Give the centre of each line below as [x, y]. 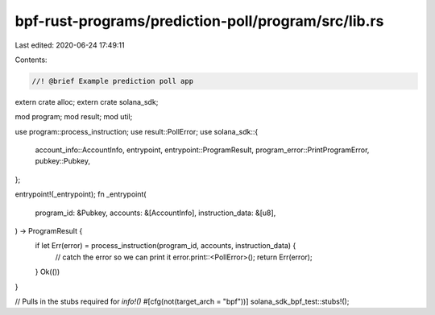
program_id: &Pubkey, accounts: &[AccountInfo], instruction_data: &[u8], [155, 213]
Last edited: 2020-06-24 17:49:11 [70, 45]
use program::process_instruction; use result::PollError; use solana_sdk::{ [137, 131]
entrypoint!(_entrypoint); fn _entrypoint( [81, 194]
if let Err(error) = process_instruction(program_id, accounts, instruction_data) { [166, 246]
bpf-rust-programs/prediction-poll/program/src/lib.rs [199, 21]
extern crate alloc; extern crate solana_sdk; [87, 102]
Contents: [31, 60]
